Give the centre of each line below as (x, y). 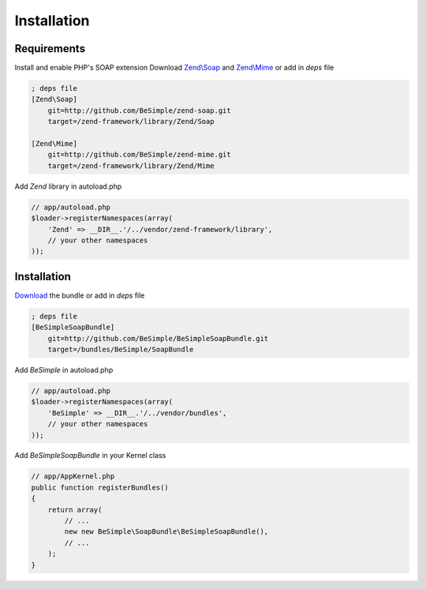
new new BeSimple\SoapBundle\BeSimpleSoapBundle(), (166, 532)
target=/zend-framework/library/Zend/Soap (131, 122)
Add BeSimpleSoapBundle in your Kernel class (90, 456)
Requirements (50, 49)
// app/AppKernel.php (73, 476)
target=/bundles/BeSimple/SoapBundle (121, 349)
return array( (75, 510)
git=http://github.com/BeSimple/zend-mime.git (140, 155)
